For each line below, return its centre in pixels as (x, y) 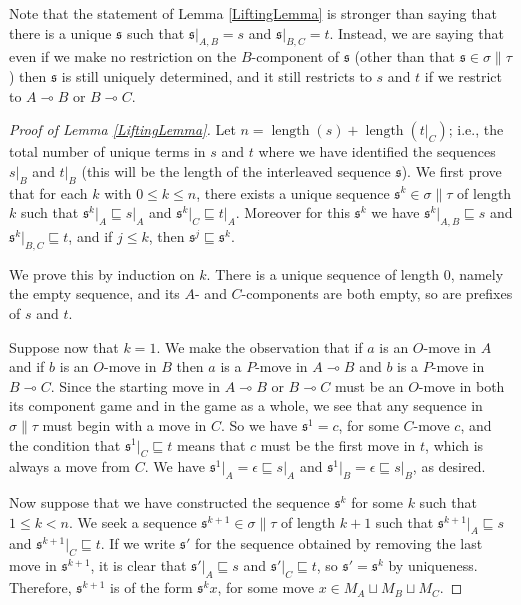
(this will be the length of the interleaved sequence (236, 170)
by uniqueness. (433, 565)
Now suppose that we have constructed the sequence (169, 502)
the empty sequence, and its (94, 293)
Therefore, (40, 587)
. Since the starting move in (135, 385)
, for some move (265, 587)
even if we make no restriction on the (123, 56)
